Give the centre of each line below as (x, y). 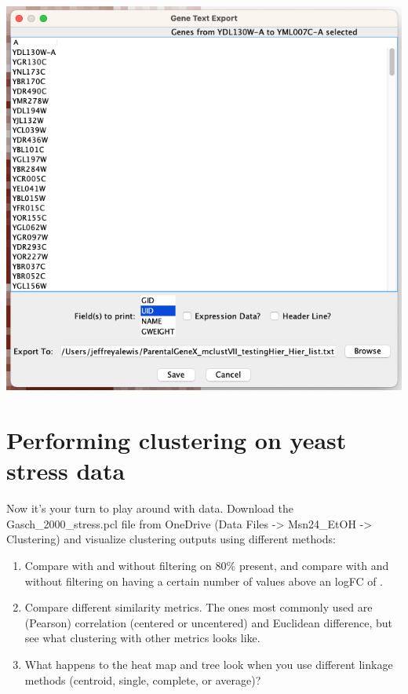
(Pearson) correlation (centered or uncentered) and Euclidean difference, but (208, 622)
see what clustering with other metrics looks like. (142, 638)
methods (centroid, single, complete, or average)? (143, 679)
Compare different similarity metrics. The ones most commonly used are (199, 607)
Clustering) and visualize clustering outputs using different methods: (171, 539)
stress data (66, 471)
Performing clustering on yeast (177, 440)
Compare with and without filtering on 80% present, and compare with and (207, 565)
